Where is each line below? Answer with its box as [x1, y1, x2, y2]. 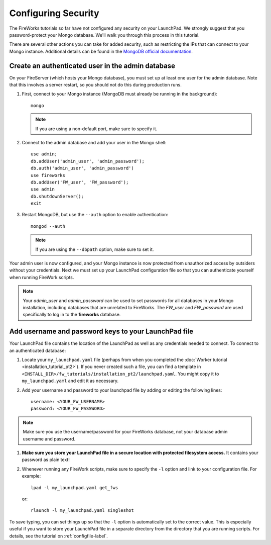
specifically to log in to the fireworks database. [23, 312, 121, 318]
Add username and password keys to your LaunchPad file [9, 327, 194, 336]
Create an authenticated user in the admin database [9, 61, 176, 70]
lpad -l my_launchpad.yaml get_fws [31, 485, 118, 490]
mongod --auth [31, 223, 65, 229]
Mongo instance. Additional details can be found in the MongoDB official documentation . [9, 48, 193, 54]
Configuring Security [9, 8, 100, 19]
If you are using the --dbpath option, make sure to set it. [35, 246, 154, 252]
